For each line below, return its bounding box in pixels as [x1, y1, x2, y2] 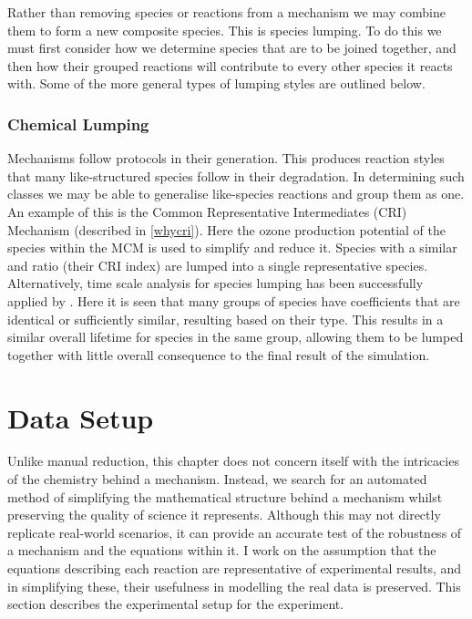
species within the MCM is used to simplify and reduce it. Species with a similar [7, 238, 457, 257]
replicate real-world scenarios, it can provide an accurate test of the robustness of [7, 522, 462, 542]
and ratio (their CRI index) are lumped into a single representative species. [7, 255, 428, 274]
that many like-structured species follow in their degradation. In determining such [7, 166, 465, 185]
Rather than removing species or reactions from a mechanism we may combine [7, 3, 446, 21]
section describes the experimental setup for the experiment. [7, 594, 344, 614]
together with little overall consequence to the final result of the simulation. [7, 345, 430, 364]
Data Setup [7, 398, 154, 436]
